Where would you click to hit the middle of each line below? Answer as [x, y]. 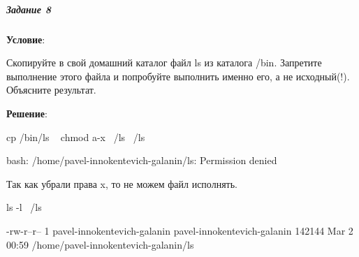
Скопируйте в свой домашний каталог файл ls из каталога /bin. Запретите [164, 63]
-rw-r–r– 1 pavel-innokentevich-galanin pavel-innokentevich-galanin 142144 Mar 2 [180, 230]
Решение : [27, 113]
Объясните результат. [51, 90]
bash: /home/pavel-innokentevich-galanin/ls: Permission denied [142, 160]
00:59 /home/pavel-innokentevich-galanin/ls [100, 244]
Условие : [26, 39]
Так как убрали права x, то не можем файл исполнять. [122, 183]
